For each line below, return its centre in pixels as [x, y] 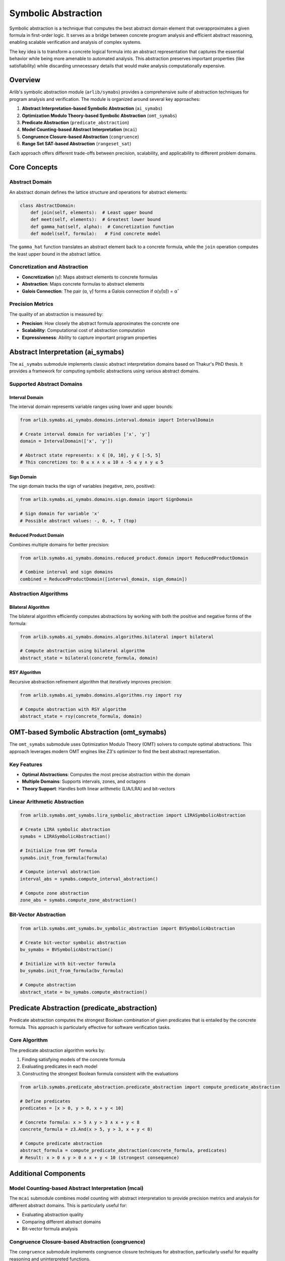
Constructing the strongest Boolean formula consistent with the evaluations [100, 1073]
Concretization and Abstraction [49, 267]
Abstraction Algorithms [39, 594]
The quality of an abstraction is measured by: [56, 314]
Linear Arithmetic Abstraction [47, 801]
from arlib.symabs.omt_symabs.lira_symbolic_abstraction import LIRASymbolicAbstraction [133, 815]
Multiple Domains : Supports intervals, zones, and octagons [84, 781]
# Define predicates [45, 1101]
